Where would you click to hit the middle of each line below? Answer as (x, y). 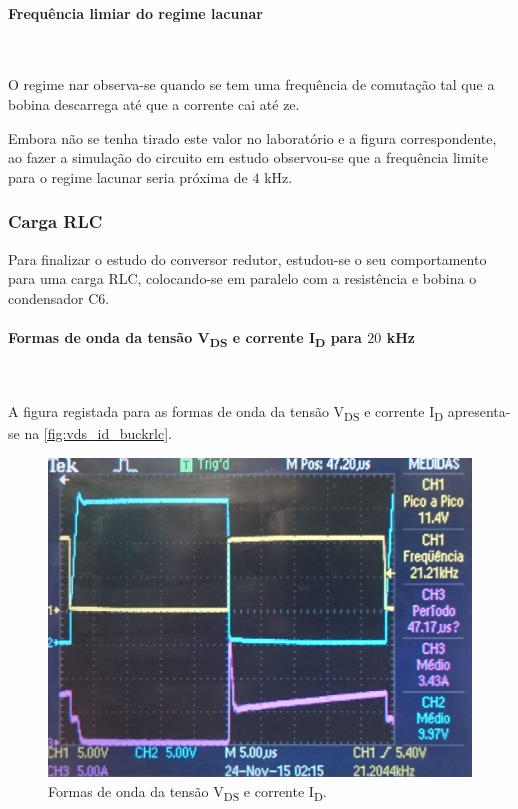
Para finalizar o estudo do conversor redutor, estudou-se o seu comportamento (247, 258)
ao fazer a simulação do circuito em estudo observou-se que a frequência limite (248, 157)
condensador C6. (59, 297)
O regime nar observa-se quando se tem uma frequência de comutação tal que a (251, 84)
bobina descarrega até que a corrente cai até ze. (154, 103)
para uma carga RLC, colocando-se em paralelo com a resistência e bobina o (242, 278)
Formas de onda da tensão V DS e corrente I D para (185, 338)
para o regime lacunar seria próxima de (128, 176)
